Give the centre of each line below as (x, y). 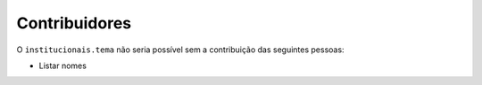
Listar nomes (62, 66)
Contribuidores (74, 23)
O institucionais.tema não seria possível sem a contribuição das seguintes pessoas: (180, 50)
